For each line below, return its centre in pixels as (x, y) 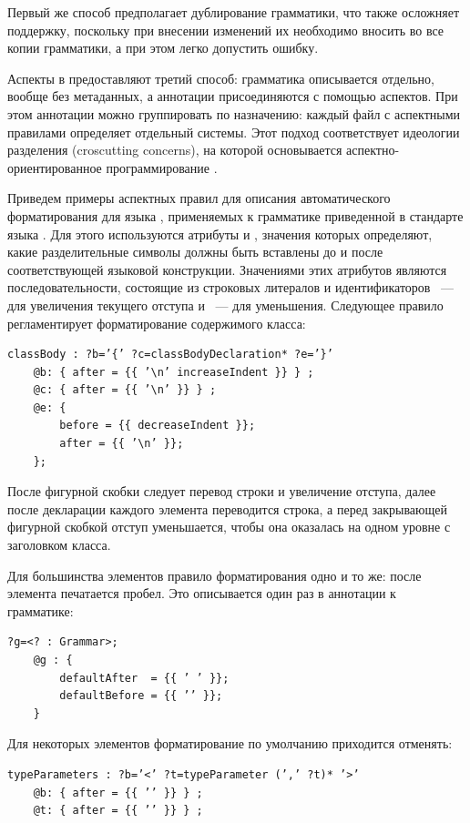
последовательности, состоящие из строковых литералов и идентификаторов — (231, 287)
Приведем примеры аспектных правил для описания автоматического (199, 198)
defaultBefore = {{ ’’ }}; (141, 696)
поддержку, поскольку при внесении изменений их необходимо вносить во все (226, 30)
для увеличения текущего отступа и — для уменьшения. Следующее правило (225, 305)
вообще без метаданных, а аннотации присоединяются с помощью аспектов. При (233, 96)
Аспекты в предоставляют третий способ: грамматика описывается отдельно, (221, 78)
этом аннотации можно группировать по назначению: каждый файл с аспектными (234, 113)
